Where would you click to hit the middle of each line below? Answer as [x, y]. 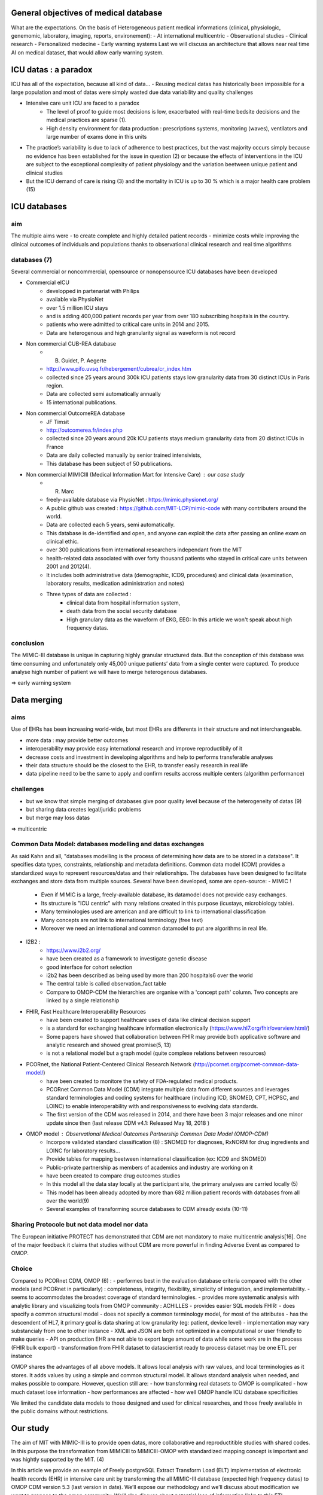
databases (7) [32, 260]
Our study [30, 1428]
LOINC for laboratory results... [83, 1151]
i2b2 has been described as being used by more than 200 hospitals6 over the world [150, 975]
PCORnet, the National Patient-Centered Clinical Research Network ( [111, 1064]
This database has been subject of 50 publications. [109, 463]
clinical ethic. [63, 542]
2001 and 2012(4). [69, 567]
